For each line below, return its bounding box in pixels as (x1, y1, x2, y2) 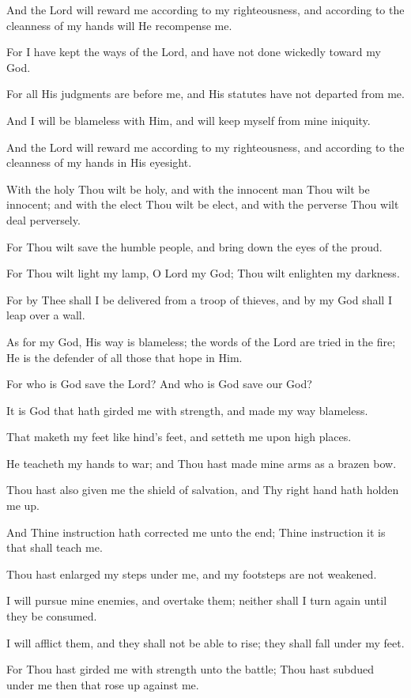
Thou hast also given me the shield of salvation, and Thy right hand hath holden (6, 481, 399, 498)
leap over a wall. (6, 307, 85, 323)
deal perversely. (6, 211, 81, 228)
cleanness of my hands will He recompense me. (6, 17, 232, 33)
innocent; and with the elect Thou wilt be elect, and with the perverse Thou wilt (6, 196, 399, 213)
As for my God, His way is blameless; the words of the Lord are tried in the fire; (6, 333, 396, 349)
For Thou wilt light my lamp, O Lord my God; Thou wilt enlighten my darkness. (6, 265, 400, 281)
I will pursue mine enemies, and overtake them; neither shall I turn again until (6, 592, 387, 609)
